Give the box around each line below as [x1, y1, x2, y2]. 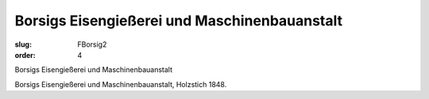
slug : [14, 40, 32, 49]
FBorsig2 [77, 40, 107, 49]
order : [14, 50, 36, 59]
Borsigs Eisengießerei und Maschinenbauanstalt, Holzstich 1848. [14, 79, 227, 89]
